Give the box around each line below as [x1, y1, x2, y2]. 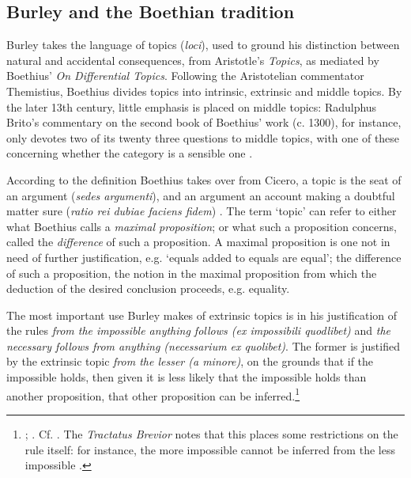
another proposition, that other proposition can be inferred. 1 [6, 385, 300, 404]
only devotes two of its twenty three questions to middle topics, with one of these [6, 129, 400, 146]
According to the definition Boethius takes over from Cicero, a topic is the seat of [6, 171, 402, 188]
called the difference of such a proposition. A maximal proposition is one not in [6, 233, 390, 250]
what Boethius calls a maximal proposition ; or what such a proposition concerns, [6, 218, 397, 234]
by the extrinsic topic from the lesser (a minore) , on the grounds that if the [6, 353, 374, 370]
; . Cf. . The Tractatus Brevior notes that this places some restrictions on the [25, 425, 398, 442]
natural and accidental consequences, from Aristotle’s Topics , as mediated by [6, 51, 379, 68]
